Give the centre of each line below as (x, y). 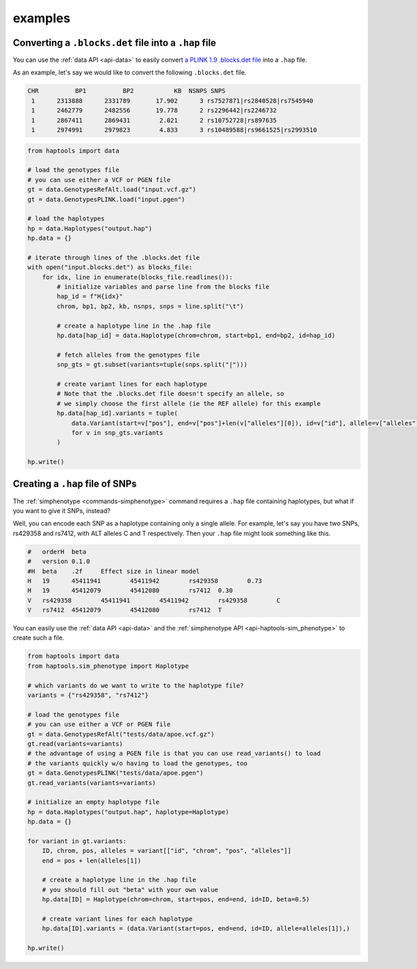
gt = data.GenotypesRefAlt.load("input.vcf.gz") (112, 190)
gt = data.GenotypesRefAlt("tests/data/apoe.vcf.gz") (121, 734)
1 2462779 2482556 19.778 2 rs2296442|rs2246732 (154, 111)
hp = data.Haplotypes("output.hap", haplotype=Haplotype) (128, 812)
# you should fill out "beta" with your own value (130, 889)
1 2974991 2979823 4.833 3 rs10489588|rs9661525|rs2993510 (174, 130)
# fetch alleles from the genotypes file (128, 355)
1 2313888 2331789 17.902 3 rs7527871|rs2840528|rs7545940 (173, 100)
